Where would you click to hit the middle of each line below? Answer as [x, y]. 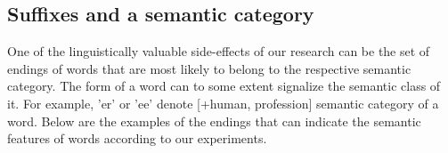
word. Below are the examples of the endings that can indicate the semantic [214, 121]
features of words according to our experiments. [137, 138]
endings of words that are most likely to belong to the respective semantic [209, 68]
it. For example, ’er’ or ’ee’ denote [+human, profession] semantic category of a [223, 103]
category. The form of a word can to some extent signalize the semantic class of [224, 86]
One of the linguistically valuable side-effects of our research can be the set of [219, 51]
